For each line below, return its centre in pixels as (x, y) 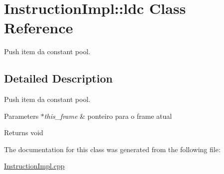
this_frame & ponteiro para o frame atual (108, 116)
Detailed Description (58, 78)
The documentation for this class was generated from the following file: (112, 149)
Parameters (21, 116)
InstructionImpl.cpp (34, 166)
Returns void (24, 132)
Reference (39, 28)
